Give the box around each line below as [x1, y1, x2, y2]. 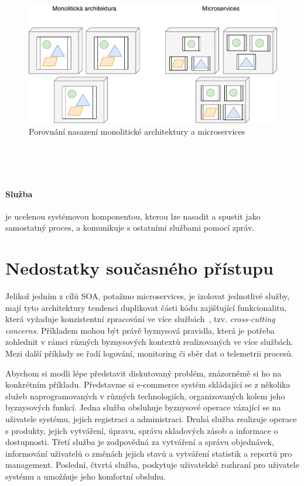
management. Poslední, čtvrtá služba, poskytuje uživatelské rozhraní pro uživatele [5, 458, 299, 471]
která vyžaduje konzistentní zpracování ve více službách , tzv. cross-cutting [5, 313, 275, 325]
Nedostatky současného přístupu [5, 256, 274, 280]
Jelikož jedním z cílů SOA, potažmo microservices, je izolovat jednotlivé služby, [5, 290, 290, 302]
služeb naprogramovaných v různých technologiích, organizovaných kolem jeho [5, 389, 285, 402]
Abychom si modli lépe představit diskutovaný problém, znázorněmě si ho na [5, 367, 282, 379]
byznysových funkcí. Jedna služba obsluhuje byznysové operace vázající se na [5, 401, 281, 413]
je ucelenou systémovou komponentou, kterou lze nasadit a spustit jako [5, 210, 261, 222]
